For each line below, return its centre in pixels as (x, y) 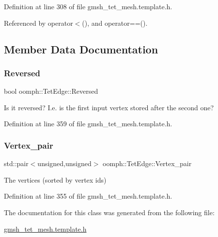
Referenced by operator (39, 23)
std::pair (16, 163)
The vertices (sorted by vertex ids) (55, 179)
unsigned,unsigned (64, 163)
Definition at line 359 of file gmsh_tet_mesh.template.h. (88, 124)
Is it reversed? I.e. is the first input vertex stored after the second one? (109, 107)
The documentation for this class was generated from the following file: (109, 212)
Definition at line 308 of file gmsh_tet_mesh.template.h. (88, 6)
